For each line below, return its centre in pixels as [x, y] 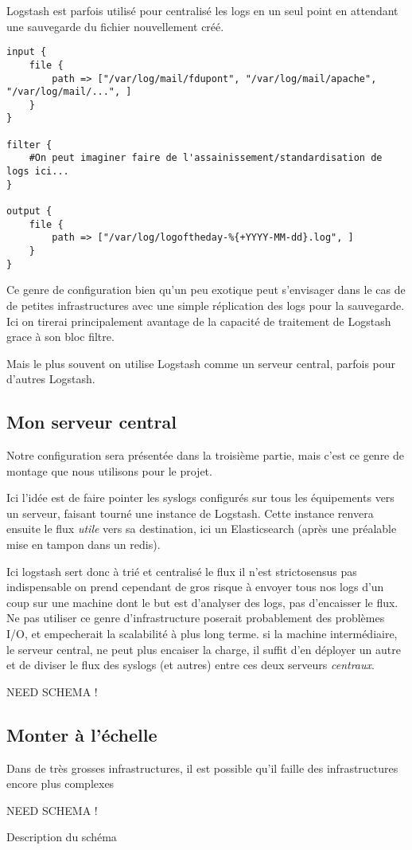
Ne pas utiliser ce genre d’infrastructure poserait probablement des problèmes [196, 618]
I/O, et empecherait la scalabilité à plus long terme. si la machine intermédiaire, [202, 634]
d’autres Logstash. [51, 379]
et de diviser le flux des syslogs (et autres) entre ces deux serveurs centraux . [190, 665]
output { [29, 212]
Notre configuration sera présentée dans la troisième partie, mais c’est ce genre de [205, 455]
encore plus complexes [60, 783]
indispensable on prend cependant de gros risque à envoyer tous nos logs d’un [195, 587]
